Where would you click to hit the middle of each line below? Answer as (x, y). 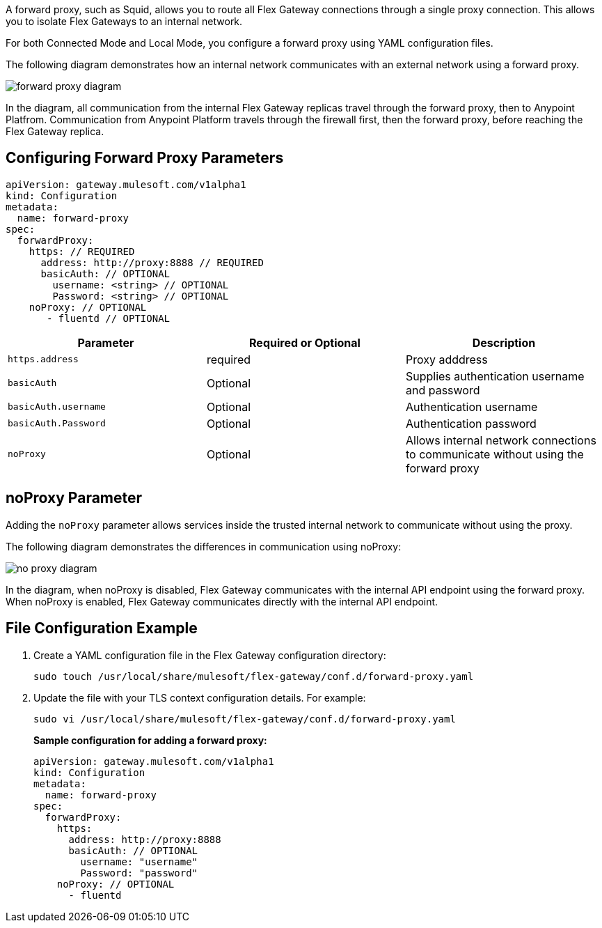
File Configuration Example (102, 628)
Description (504, 342)
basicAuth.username (57, 407)
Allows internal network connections (501, 440)
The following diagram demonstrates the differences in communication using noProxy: (204, 546)
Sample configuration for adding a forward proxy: (150, 740)
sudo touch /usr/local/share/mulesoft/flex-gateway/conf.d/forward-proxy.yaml (254, 676)
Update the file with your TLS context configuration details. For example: (200, 697)
